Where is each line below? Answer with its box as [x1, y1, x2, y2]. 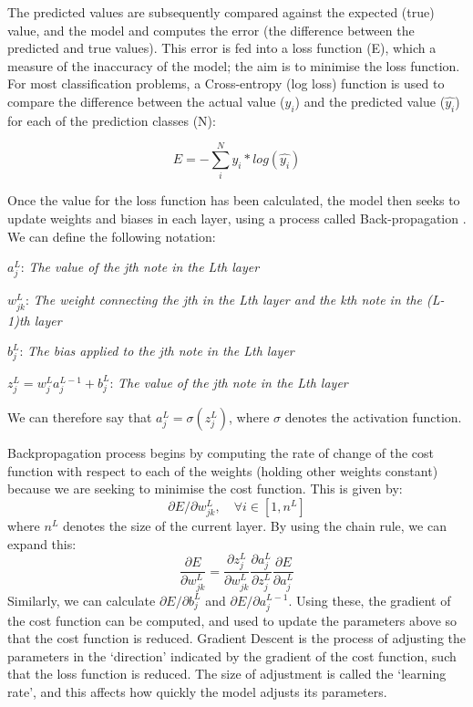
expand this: [7, 534, 77, 553]
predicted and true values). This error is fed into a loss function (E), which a [7, 38, 437, 57]
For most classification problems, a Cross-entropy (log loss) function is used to [7, 74, 445, 93]
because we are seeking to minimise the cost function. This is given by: [7, 479, 403, 498]
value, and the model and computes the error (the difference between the [7, 20, 415, 39]
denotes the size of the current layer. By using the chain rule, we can [63, 516, 447, 535]
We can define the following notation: [7, 226, 216, 245]
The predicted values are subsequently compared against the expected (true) [7, 3, 435, 21]
